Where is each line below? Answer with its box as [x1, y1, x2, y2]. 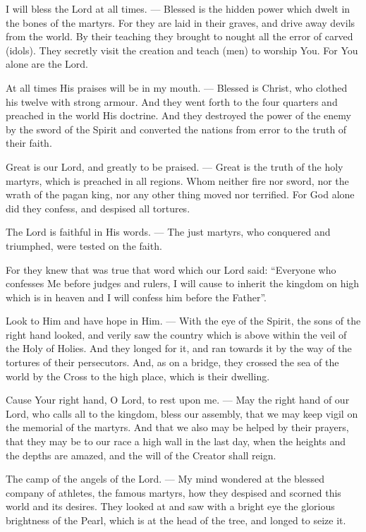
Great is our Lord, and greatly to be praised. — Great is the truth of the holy [6, 159, 343, 174]
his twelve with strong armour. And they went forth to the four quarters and [6, 94, 338, 109]
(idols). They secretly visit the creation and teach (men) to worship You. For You [6, 42, 358, 57]
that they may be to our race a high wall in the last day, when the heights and [6, 434, 346, 449]
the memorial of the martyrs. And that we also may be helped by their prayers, [6, 420, 349, 435]
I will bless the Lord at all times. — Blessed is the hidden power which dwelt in [6, 1, 350, 16]
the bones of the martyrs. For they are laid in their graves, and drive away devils [6, 15, 355, 30]
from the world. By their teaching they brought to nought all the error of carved [6, 29, 353, 44]
